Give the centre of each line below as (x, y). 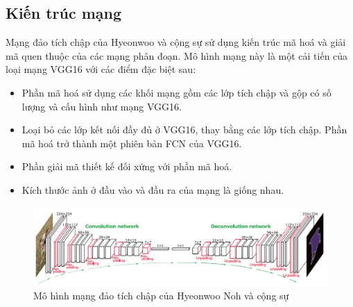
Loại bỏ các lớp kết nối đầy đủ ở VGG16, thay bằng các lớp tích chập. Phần (184, 130)
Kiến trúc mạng (64, 13)
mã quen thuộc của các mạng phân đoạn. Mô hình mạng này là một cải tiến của (177, 55)
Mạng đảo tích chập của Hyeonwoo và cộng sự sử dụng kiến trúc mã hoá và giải (176, 42)
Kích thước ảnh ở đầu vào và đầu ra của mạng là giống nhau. (153, 189)
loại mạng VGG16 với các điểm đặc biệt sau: (101, 69)
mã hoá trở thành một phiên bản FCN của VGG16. (132, 143)
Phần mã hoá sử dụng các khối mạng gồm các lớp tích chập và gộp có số (176, 92)
